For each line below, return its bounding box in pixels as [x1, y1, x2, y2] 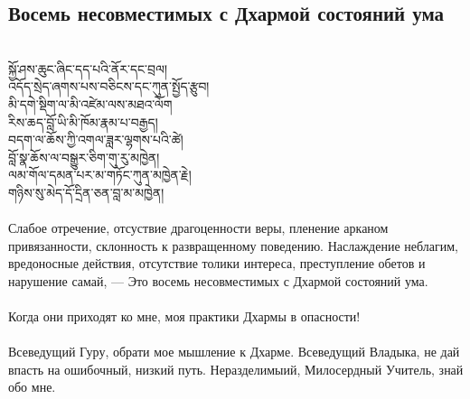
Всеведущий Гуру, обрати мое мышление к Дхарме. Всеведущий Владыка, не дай [8, 342, 460, 361]
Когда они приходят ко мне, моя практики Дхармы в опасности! [8, 307, 361, 326]
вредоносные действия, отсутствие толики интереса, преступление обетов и [8, 254, 426, 273]
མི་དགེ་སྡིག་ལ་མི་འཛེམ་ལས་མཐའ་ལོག [8, 94, 173, 113]
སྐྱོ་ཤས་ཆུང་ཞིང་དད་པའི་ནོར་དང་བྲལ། [8, 59, 168, 78]
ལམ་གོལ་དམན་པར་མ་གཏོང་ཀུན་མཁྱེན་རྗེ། [8, 165, 192, 184]
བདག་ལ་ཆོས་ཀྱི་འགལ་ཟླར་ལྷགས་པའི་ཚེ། [8, 130, 183, 149]
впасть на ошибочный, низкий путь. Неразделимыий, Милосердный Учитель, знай [8, 359, 464, 378]
